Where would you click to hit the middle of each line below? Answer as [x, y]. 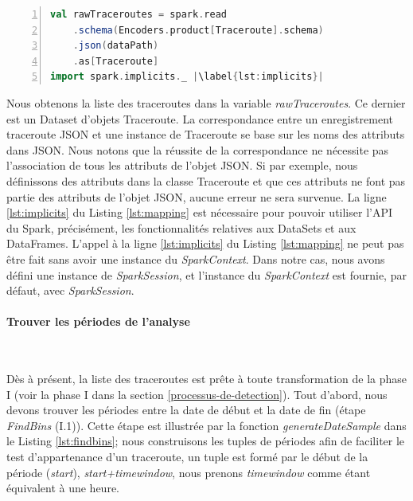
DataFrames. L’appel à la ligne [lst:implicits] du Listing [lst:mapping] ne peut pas [205, 243]
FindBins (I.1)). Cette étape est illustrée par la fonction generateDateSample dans [206, 425]
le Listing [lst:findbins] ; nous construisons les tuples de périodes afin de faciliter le [206, 441]
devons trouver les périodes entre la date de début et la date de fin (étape [186, 410]
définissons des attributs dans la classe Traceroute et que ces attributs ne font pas [206, 180]
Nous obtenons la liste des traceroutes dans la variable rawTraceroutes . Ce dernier [206, 102]
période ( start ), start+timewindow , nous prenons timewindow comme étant [189, 472]
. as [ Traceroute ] [116, 61]
